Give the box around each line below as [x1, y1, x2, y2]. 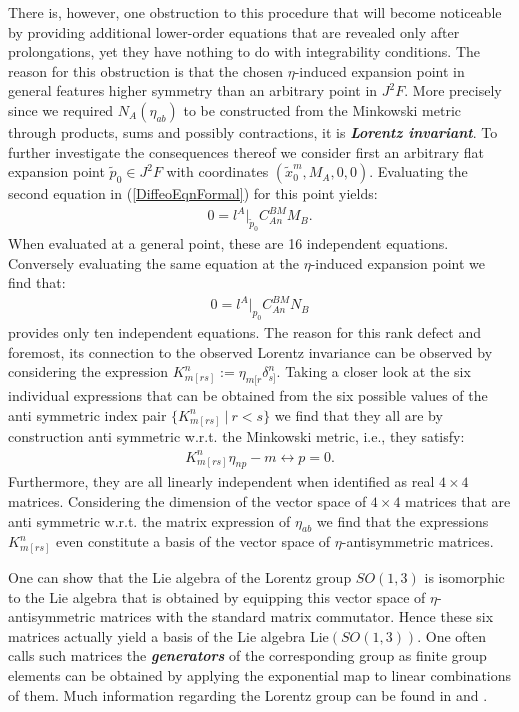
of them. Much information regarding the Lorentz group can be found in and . [8, 684, 488, 705]
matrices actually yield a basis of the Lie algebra [8, 625, 306, 646]
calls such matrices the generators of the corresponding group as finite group [8, 645, 487, 666]
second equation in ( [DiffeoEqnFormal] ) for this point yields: [8, 183, 378, 204]
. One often [417, 625, 487, 646]
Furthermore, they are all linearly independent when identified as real [8, 471, 435, 492]
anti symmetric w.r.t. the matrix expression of [8, 510, 291, 531]
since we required [8, 99, 114, 120]
